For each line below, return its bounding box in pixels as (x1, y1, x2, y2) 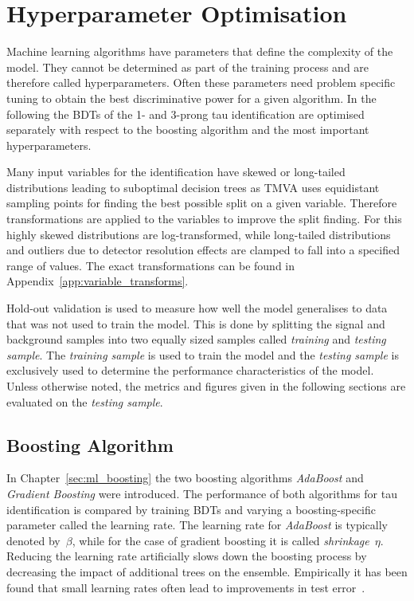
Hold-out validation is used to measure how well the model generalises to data (6, 300, 388, 316)
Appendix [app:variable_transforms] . (6, 273, 189, 289)
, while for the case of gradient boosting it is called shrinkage (72, 532, 369, 548)
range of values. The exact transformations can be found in (6, 257, 295, 273)
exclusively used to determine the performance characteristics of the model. (6, 362, 374, 379)
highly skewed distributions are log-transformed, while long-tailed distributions (6, 226, 391, 242)
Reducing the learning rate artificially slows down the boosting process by (6, 548, 367, 564)
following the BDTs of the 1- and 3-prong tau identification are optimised (6, 105, 365, 122)
